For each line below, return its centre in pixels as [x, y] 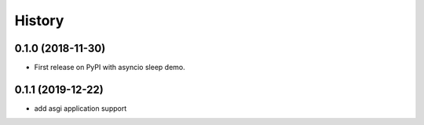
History [39, 20]
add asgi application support [80, 108]
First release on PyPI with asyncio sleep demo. [110, 68]
